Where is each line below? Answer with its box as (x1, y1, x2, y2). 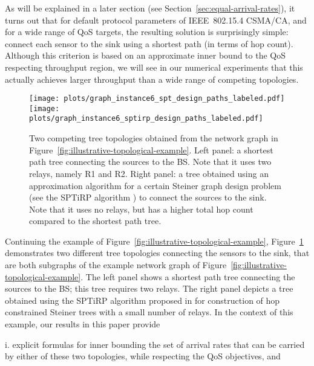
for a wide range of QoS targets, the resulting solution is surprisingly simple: (5, 25, 289, 38)
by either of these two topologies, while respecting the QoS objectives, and (5, 350, 281, 362)
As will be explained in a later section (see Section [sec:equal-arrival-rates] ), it (5, 2, 295, 14)
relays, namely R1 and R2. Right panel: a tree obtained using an (29, 167, 269, 179)
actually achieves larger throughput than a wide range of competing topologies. (5, 72, 299, 85)
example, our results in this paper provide (5, 318, 160, 330)
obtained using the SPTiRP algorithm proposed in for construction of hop (5, 294, 280, 306)
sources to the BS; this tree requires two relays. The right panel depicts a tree (5, 282, 293, 295)
